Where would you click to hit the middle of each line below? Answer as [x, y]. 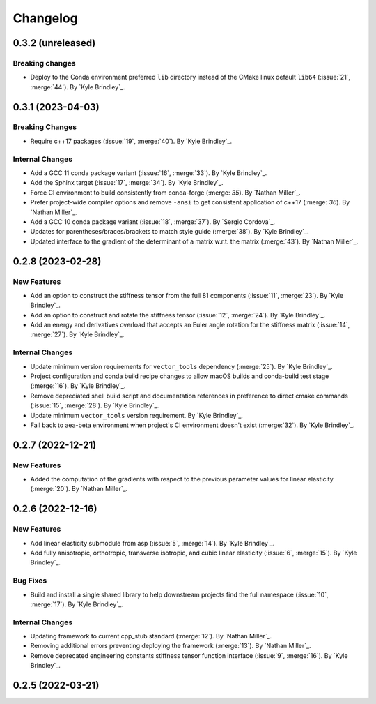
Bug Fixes [30, 581]
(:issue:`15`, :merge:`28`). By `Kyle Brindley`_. [95, 405]
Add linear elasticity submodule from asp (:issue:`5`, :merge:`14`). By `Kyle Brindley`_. [152, 543]
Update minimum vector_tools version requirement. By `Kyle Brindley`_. [137, 415]
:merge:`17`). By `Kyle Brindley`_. [77, 604]
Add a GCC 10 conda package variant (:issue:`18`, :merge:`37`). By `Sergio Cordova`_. [152, 222]
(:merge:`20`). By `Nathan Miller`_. [79, 489]
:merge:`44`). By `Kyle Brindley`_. [78, 87]
